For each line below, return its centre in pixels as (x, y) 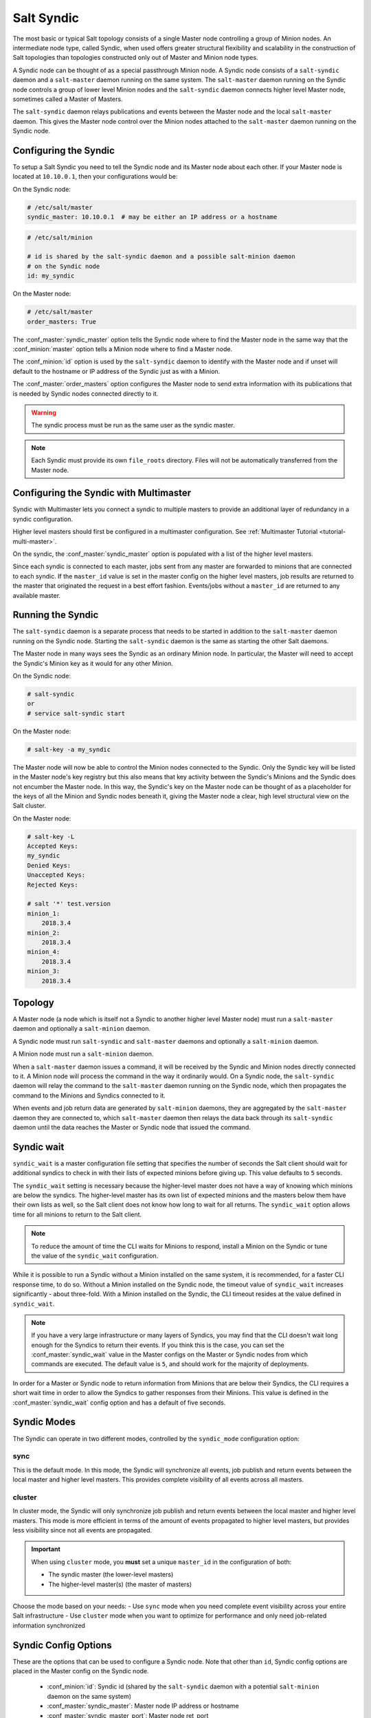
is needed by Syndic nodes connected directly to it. (86, 393)
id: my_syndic (51, 276)
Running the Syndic (56, 615)
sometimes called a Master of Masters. (68, 99)
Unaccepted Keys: (56, 875)
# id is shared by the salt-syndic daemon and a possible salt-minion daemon (161, 257)
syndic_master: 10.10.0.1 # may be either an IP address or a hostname (152, 217)
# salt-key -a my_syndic (69, 749)
